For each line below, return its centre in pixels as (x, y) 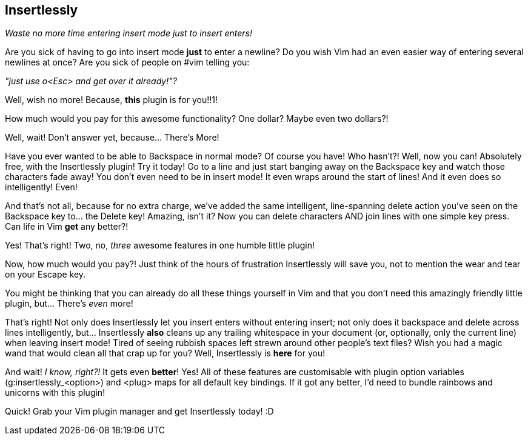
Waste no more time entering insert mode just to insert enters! (129, 33)
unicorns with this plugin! (55, 393)
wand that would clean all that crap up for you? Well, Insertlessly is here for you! (165, 353)
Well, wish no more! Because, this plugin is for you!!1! (112, 100)
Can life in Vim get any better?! (67, 227)
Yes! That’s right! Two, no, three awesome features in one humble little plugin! (160, 245)
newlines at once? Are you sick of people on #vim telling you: (127, 62)
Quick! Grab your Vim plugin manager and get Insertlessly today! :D (139, 412)
